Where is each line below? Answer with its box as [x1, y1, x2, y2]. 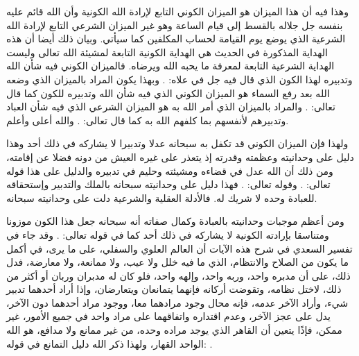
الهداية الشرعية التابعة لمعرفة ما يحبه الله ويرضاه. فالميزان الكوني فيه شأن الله [6, 58, 335, 73]
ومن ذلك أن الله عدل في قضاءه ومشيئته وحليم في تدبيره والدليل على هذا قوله [6, 163, 333, 178]
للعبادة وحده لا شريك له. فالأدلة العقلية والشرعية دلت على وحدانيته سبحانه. [6, 190, 317, 205]
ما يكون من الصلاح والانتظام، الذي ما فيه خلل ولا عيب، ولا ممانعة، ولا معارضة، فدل [6, 255, 349, 269]
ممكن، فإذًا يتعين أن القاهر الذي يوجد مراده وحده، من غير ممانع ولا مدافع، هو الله [6, 323, 342, 337]
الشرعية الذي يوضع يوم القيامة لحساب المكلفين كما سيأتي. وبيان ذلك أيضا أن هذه [6, 31, 346, 46]
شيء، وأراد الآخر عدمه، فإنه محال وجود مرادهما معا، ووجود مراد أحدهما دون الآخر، [6, 295, 349, 310]
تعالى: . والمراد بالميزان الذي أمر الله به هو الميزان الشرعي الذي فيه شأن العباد [6, 99, 335, 114]
